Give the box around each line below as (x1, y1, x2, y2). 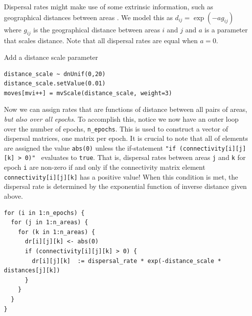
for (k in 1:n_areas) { (18, 228, 95, 236)
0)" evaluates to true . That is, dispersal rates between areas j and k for (24, 152, 246, 162)
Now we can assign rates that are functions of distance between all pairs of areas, (4, 104, 248, 114)
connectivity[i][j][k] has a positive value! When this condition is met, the (4, 171, 238, 182)
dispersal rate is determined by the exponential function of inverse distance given (4, 181, 247, 191)
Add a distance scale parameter (4, 52, 98, 62)
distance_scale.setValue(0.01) (4, 80, 106, 87)
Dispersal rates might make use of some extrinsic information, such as (4, 1, 213, 11)
